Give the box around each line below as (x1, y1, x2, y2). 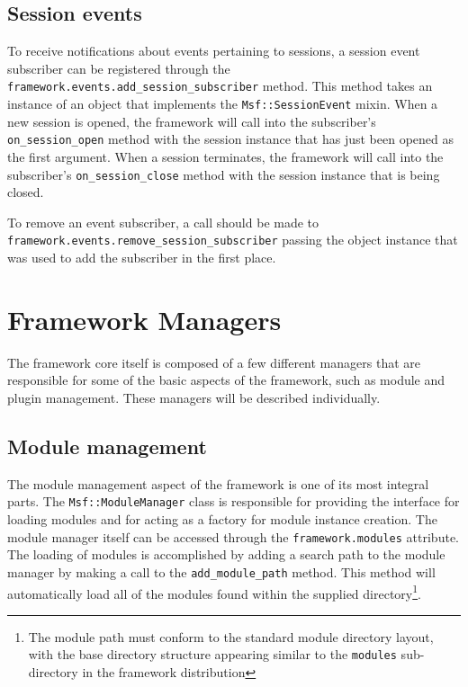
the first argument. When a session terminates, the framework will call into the (7, 147, 444, 165)
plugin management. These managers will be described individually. (7, 388, 381, 406)
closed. (7, 183, 44, 201)
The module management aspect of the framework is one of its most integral (7, 474, 429, 493)
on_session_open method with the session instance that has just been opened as (7, 129, 454, 148)
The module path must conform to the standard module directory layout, (28, 627, 434, 646)
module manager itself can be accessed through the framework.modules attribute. (7, 527, 459, 546)
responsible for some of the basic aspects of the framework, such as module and (7, 370, 445, 389)
